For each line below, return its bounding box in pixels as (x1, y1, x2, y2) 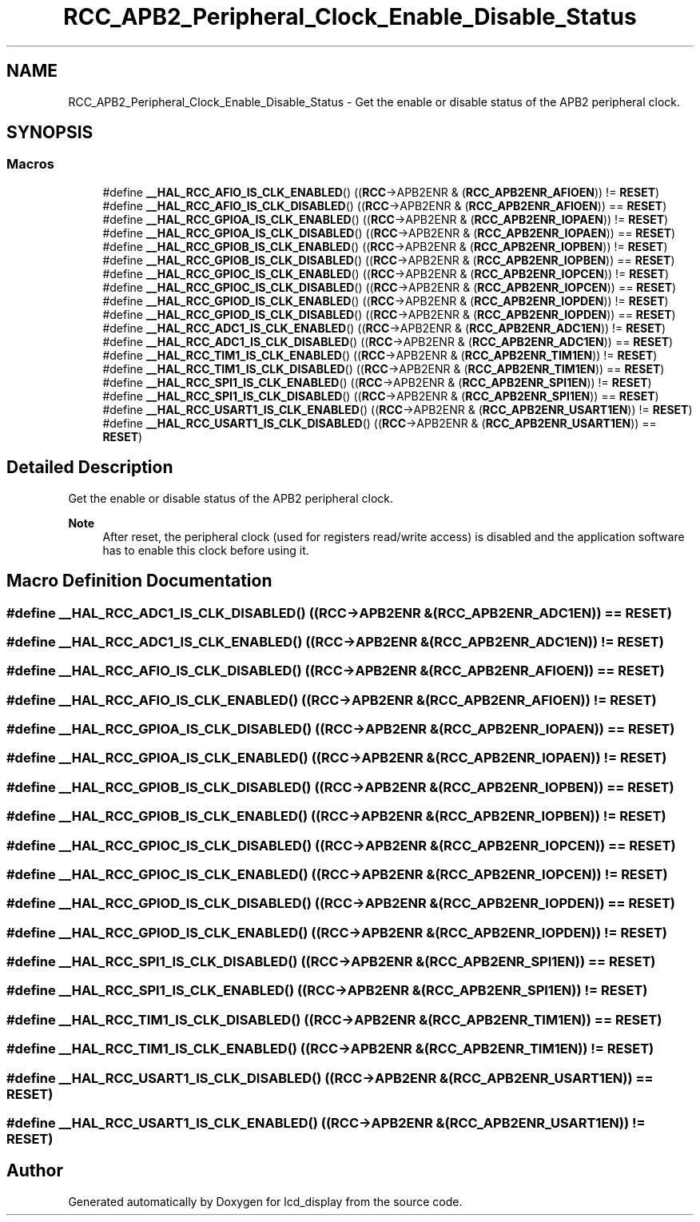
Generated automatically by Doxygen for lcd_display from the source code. (68, 1194, 463, 1208)
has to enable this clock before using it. (102, 543, 309, 557)
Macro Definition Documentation (6, 571, 272, 591)
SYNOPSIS (6, 122, 93, 143)
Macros (6, 156, 54, 173)
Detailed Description (6, 457, 173, 478)
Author (6, 1160, 63, 1181)
